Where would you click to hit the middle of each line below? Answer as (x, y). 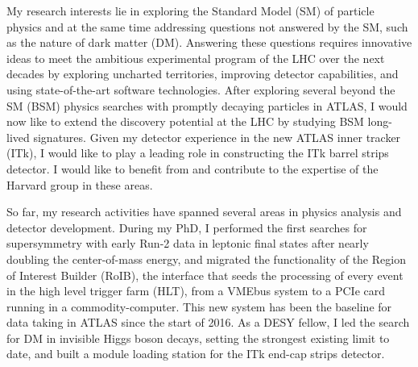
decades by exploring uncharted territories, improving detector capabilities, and (203, 74)
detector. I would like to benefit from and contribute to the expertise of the (192, 168)
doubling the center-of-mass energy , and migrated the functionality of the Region (206, 259)
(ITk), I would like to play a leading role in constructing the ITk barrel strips (198, 153)
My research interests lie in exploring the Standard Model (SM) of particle (190, 10)
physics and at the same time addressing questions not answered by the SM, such (207, 26)
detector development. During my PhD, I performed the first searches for (187, 227)
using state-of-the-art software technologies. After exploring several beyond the (201, 89)
